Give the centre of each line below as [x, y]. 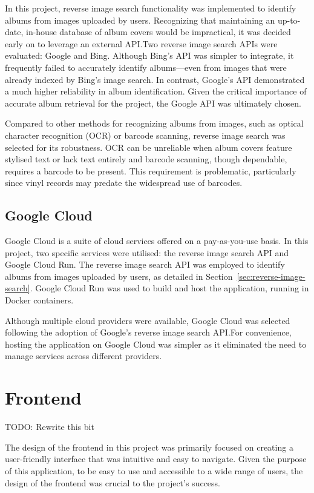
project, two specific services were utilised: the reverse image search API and [147, 252]
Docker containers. [39, 300]
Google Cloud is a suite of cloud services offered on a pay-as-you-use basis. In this [157, 241]
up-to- [289, 20]
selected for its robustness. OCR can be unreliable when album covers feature [149, 147]
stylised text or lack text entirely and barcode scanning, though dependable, [146, 159]
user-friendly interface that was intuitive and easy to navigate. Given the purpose [156, 459]
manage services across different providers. [83, 356]
